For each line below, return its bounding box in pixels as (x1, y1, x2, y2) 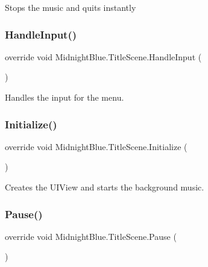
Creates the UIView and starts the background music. (5, 181, 204, 193)
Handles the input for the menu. (5, 91, 124, 103)
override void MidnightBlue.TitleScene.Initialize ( (5, 140, 188, 152)
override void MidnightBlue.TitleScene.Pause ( (5, 230, 177, 242)
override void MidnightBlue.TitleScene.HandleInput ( (5, 50, 202, 63)
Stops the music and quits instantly (5, 1, 136, 13)
